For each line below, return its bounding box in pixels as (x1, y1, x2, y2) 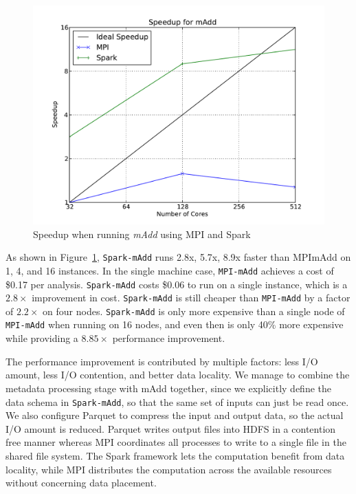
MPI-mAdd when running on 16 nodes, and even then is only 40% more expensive (5, 317, 344, 332)
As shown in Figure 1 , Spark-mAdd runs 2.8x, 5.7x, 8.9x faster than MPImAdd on (5, 250, 351, 264)
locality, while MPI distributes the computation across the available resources (5, 462, 332, 476)
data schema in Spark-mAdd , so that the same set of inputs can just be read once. (5, 394, 349, 409)
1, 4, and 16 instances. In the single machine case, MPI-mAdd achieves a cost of (5, 263, 334, 277)
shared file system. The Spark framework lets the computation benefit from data (5, 448, 345, 462)
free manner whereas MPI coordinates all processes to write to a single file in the (5, 435, 346, 449)
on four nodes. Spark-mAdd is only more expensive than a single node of (43, 303, 345, 318)
